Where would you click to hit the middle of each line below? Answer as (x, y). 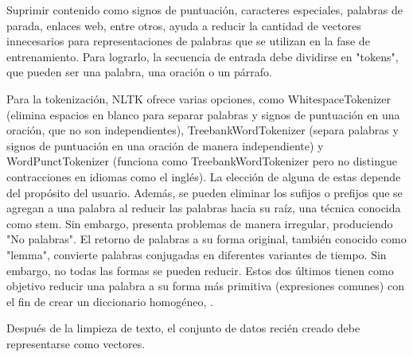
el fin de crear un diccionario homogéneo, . (110, 301)
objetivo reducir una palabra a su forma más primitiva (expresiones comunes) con (205, 286)
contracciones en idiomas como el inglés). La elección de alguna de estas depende (204, 176)
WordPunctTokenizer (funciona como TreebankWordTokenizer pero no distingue (202, 161)
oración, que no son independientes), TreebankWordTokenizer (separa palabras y (203, 130)
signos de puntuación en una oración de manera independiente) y (165, 145)
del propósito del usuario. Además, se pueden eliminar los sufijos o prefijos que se (205, 192)
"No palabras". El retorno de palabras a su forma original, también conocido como (206, 239)
